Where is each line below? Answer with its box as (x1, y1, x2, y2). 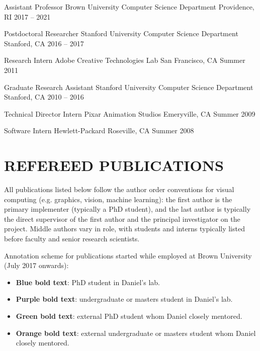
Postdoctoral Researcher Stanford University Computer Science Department (4, 28, 238, 39)
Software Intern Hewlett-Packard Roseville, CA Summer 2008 (4, 125, 194, 136)
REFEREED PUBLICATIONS (4, 155, 224, 175)
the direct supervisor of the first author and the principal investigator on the (4, 213, 240, 224)
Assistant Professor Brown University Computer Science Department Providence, (4, 2, 254, 12)
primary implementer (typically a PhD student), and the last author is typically (4, 204, 251, 214)
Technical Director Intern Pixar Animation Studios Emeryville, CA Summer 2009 (4, 108, 255, 119)
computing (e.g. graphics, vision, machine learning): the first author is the (4, 194, 232, 204)
